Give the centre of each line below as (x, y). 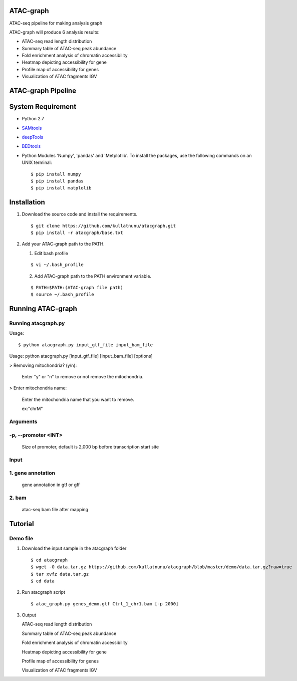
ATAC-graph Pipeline (43, 91)
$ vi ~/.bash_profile (57, 265)
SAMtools (32, 128)
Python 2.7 (33, 119)
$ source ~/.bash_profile (63, 295)
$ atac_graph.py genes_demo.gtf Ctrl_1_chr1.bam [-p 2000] (105, 604)
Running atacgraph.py (37, 323)
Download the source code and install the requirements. (80, 214)
